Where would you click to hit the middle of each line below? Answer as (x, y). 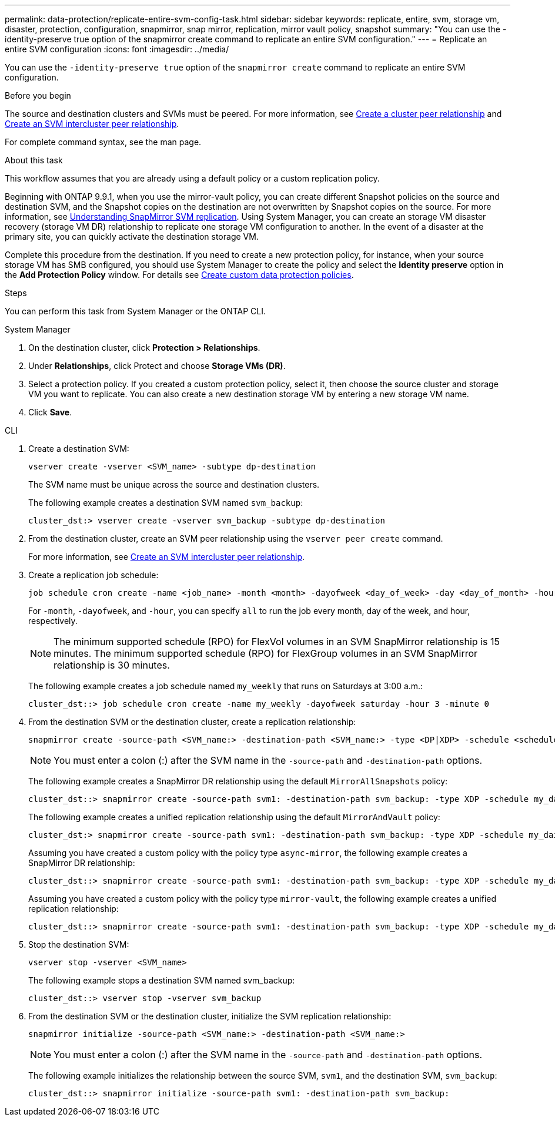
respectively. (53, 621)
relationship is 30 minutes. (112, 665)
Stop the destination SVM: (79, 944)
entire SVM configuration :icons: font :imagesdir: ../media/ (117, 49)
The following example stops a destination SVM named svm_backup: (162, 980)
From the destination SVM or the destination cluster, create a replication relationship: (192, 722)
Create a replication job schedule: (93, 575)
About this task (34, 160)
